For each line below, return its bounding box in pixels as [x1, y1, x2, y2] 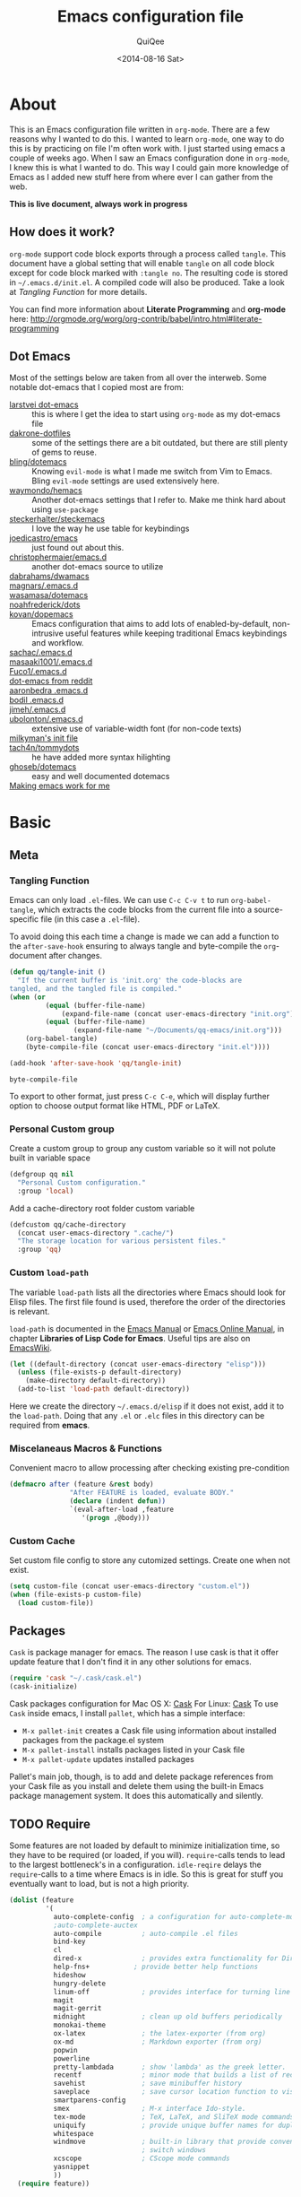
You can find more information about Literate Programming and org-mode [9, 303, 287, 315]
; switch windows [142, 2146, 206, 2155]
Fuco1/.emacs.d [9, 666, 67, 677]
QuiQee [136, 36, 165, 47]
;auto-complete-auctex [53, 1921, 139, 1930]
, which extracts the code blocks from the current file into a [32, 904, 253, 916]
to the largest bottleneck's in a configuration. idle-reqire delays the [9, 1859, 262, 1870]
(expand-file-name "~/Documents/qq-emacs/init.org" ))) [73, 1026, 282, 1035]
